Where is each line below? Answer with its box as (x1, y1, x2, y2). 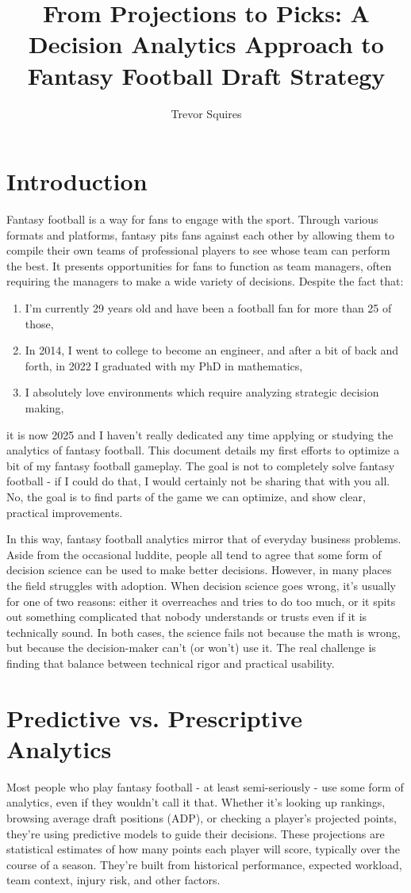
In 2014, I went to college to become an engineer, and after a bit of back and (25, 342, 398, 358)
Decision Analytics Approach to (29, 28, 384, 60)
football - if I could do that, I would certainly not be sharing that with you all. (6, 473, 390, 489)
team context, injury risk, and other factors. (6, 872, 221, 888)
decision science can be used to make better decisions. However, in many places (6, 561, 392, 578)
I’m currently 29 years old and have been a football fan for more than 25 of (25, 300, 392, 316)
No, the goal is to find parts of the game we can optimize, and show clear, (6, 488, 366, 504)
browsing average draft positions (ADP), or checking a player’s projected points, (6, 809, 397, 826)
